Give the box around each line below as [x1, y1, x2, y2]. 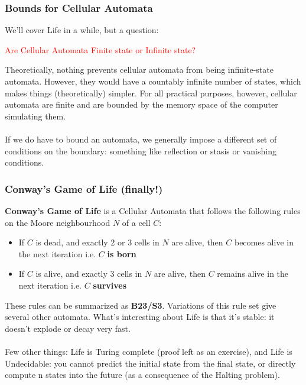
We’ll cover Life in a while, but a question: [5, 24, 159, 36]
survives [93, 279, 127, 291]
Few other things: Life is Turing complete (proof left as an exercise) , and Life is [5, 345, 292, 357]
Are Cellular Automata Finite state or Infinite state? [5, 43, 196, 56]
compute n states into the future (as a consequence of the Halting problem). [5, 368, 280, 381]
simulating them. [5, 109, 66, 122]
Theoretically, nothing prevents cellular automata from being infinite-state [5, 63, 274, 76]
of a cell [122, 216, 151, 228]
